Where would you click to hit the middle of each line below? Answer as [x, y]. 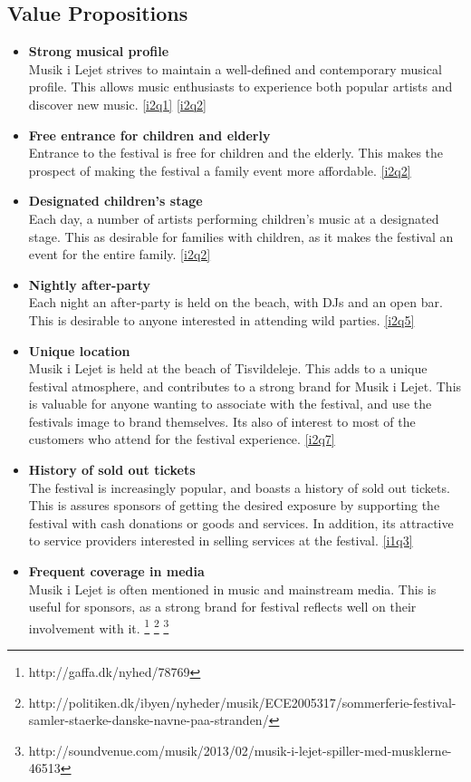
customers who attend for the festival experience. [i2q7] [182, 439]
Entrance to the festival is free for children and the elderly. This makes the [236, 153]
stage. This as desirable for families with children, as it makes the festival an [241, 236]
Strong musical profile [99, 51]
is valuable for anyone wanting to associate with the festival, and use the [230, 404]
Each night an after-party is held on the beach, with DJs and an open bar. [235, 302]
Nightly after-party [90, 284]
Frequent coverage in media [116, 571]
